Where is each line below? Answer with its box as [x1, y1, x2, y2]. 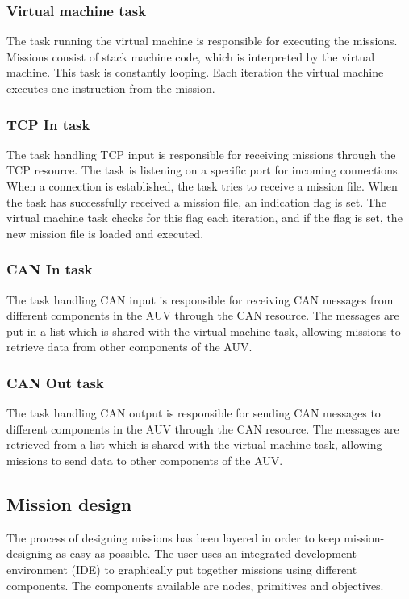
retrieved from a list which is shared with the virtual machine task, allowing [6, 436, 382, 453]
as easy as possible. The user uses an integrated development [56, 545, 357, 562]
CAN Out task [6, 372, 104, 392]
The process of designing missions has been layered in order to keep [6, 529, 340, 546]
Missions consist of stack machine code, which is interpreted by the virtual [6, 48, 375, 65]
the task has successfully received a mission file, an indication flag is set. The [6, 193, 386, 210]
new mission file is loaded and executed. [6, 224, 204, 241]
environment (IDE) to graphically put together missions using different [6, 560, 357, 577]
